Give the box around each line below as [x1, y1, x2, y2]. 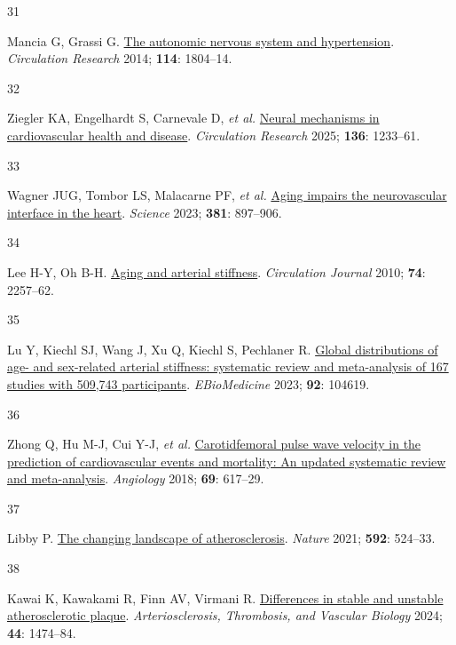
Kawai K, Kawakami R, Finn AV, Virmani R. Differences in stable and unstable [7, 588, 444, 607]
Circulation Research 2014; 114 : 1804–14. [7, 49, 232, 68]
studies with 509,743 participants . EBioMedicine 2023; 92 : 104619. [7, 374, 370, 393]
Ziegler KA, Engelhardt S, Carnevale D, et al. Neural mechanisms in [7, 108, 380, 127]
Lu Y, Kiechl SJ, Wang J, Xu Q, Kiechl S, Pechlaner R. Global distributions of [7, 339, 438, 358]
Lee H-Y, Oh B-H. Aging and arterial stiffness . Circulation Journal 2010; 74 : [7, 262, 426, 281]
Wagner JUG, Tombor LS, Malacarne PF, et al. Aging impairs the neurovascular [7, 186, 447, 204]
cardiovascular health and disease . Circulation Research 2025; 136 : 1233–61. [7, 125, 421, 144]
